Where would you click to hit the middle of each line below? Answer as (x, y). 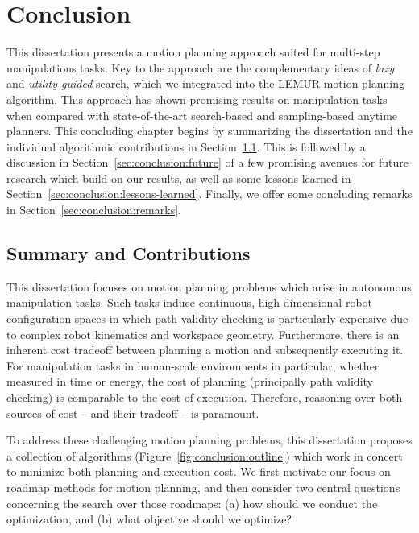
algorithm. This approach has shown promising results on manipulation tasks (197, 99)
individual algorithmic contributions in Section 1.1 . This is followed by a (186, 146)
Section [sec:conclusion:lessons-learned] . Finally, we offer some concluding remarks (209, 194)
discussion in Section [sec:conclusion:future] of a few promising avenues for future (207, 162)
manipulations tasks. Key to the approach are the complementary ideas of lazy (201, 67)
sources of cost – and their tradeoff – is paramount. (133, 413)
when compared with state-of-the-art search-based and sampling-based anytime (202, 115)
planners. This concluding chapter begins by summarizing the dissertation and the (209, 131)
